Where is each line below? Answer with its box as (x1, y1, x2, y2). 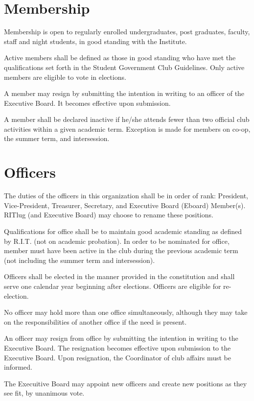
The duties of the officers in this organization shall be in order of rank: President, (4, 190, 248, 201)
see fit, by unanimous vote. (4, 388, 85, 398)
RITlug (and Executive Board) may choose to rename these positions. (4, 210, 213, 220)
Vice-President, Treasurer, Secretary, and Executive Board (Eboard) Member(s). (4, 200, 246, 210)
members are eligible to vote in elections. (4, 71, 126, 82)
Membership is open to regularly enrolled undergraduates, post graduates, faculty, (4, 26, 250, 37)
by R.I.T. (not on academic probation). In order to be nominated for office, (4, 236, 230, 246)
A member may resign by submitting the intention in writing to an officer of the (4, 88, 245, 98)
